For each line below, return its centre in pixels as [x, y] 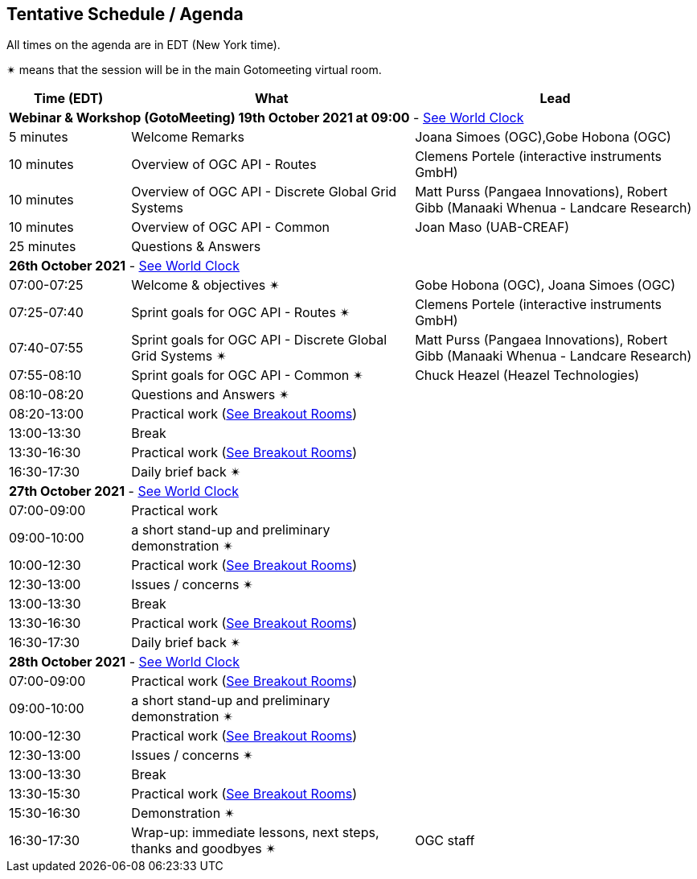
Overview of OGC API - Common [231, 227]
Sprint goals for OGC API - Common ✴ [248, 376]
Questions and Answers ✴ [211, 395]
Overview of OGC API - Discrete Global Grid [264, 192]
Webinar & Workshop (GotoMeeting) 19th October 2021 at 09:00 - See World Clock [266, 118]
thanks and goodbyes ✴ [204, 849]
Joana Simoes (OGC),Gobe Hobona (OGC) [543, 137]
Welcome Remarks [188, 137]
